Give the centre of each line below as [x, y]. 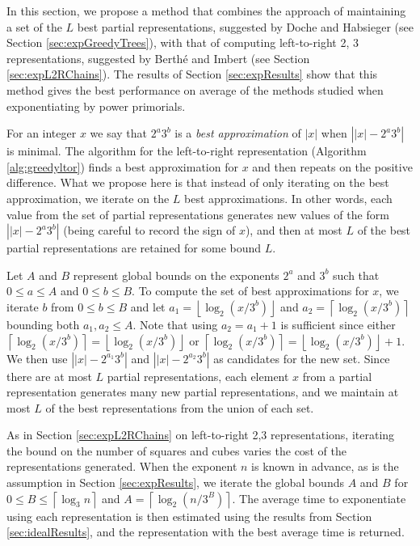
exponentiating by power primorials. [96, 106]
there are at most [49, 376]
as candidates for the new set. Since [302, 358]
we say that [119, 133]
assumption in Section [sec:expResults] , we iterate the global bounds [175, 483]
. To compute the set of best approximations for [250, 291]
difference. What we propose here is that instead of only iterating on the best [198, 182]
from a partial [337, 376]
